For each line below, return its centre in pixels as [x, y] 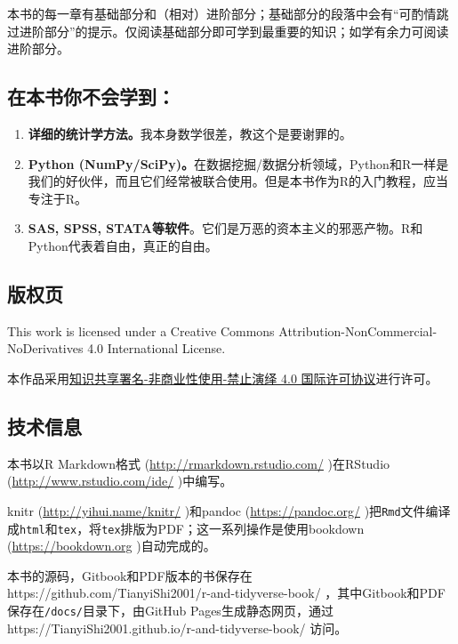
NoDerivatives [45, 348]
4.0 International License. [157, 348]
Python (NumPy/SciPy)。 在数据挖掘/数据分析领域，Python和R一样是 [238, 163]
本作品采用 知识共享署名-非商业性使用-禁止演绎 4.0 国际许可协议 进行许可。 [223, 378]
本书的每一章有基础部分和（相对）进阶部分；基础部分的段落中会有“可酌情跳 [228, 13]
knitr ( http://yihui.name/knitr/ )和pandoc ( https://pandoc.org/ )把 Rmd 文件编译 [229, 510]
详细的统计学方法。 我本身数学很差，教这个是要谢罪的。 [190, 133]
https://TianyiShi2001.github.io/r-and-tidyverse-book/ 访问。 [177, 628]
